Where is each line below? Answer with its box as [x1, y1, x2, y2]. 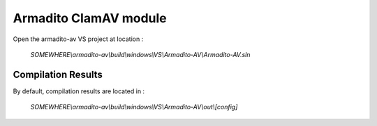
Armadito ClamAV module [13, 10, 167, 26]
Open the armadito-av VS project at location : [13, 35, 144, 43]
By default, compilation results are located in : [13, 87, 145, 95]
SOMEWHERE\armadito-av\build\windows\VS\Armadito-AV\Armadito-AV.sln [30, 50, 251, 58]
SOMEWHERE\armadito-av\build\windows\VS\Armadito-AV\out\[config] [30, 103, 238, 111]
